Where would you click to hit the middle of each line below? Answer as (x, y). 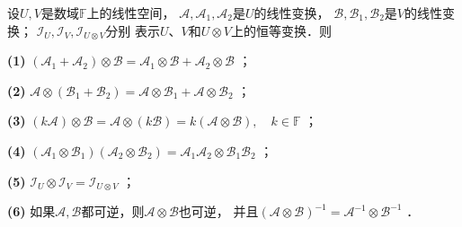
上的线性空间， (131, 13)
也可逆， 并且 (218, 211)
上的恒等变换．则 (282, 30)
